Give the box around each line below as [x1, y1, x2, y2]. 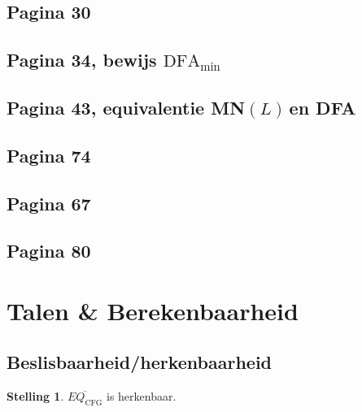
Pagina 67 [7, 190, 91, 215]
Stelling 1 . [7, 388, 64, 405]
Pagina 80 [7, 238, 91, 263]
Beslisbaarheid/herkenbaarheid [7, 349, 273, 375]
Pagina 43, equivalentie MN [7, 94, 246, 119]
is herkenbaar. [106, 388, 177, 405]
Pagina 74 [7, 142, 91, 167]
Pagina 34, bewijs [7, 47, 157, 72]
